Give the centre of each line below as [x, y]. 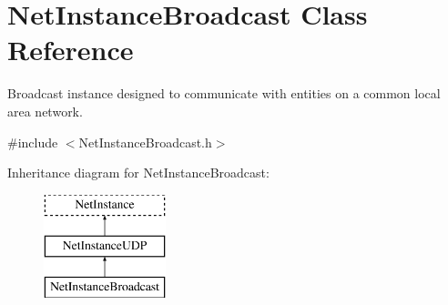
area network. [45, 111]
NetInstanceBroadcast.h [145, 142]
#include [33, 142]
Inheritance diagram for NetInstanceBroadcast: [138, 173]
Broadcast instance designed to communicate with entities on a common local [224, 93]
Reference [71, 50]
